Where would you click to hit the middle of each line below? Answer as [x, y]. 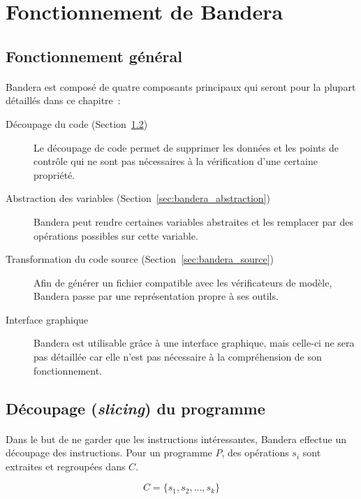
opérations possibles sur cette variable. [116, 235]
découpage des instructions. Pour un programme [109, 453]
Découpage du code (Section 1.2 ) [77, 123]
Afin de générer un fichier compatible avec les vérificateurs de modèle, [183, 282]
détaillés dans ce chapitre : [63, 100]
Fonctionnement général [94, 56]
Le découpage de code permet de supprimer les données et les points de [186, 147]
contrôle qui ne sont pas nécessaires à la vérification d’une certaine [176, 161]
